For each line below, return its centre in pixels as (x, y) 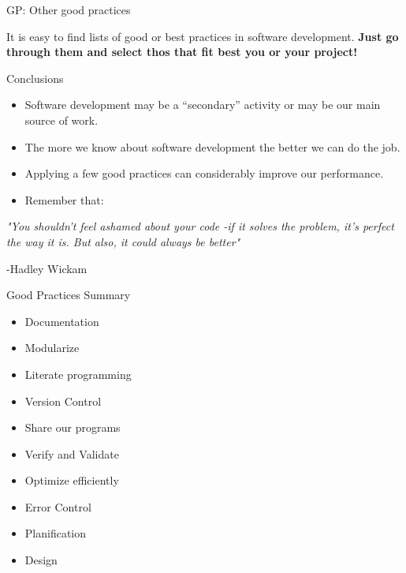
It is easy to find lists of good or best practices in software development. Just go (203, 36)
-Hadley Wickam (47, 268)
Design (41, 560)
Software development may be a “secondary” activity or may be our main (203, 105)
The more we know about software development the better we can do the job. (212, 146)
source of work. (61, 120)
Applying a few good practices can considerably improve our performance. (204, 173)
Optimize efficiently (72, 480)
